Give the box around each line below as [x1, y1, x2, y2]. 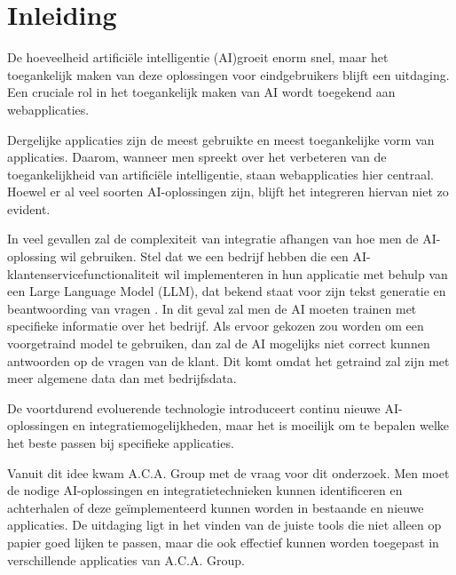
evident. [7, 199, 51, 218]
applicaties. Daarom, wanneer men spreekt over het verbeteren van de [7, 148, 387, 166]
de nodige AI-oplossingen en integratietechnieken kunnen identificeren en [7, 481, 403, 499]
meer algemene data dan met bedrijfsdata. [7, 369, 237, 387]
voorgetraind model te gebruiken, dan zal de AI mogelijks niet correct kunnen [7, 334, 430, 353]
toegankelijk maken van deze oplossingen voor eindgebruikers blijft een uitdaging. [7, 65, 450, 84]
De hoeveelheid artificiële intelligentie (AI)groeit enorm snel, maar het [7, 48, 389, 67]
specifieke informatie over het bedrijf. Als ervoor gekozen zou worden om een [7, 316, 424, 335]
